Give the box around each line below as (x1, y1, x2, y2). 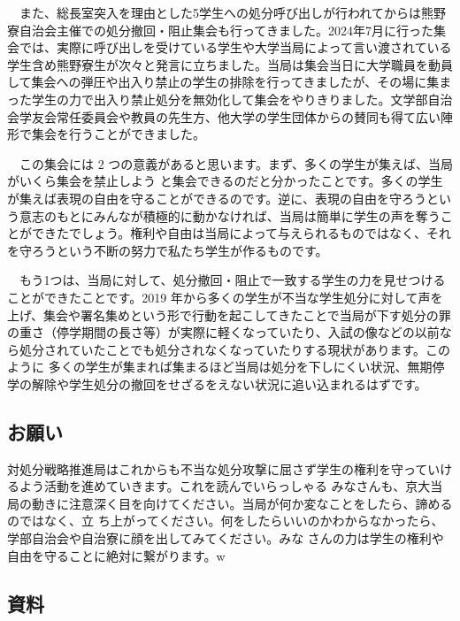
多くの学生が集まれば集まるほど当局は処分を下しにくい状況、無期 (48, 357, 433, 376)
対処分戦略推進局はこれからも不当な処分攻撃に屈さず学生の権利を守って (7, 459, 428, 478)
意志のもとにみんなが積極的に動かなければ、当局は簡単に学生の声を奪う (19, 206, 441, 225)
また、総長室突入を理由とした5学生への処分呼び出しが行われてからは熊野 (19, 4, 446, 21)
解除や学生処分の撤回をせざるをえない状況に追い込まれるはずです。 (31, 374, 427, 393)
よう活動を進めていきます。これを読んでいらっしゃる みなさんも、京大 (19, 477, 431, 495)
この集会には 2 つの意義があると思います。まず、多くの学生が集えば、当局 (19, 154, 453, 172)
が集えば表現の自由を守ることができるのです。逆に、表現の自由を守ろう (7, 188, 426, 207)
